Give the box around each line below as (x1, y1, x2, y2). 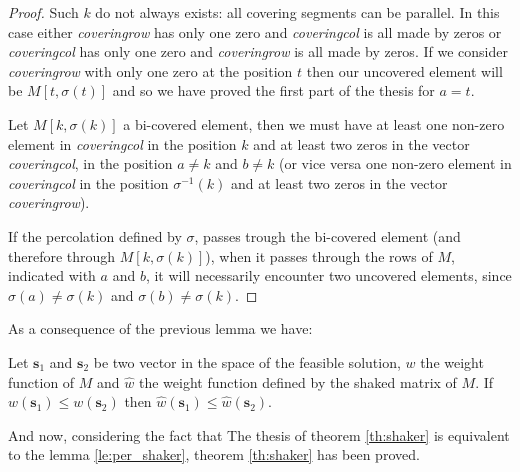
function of (8, 371, 75, 392)
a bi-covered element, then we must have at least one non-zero (123, 113, 505, 134)
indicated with (8, 265, 96, 286)
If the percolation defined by (8, 225, 182, 246)
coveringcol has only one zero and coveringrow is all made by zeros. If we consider (8, 41, 508, 62)
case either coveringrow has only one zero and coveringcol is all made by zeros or (8, 21, 502, 42)
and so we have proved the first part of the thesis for (112, 80, 435, 101)
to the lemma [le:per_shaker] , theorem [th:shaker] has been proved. (8, 444, 420, 465)
